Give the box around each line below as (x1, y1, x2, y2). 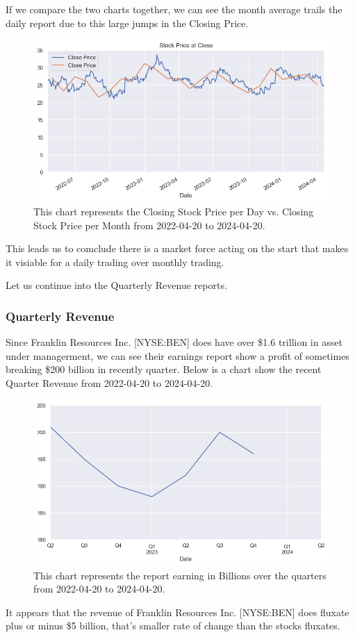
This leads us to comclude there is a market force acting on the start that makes (6, 241, 349, 256)
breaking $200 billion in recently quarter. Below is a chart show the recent (6, 362, 322, 377)
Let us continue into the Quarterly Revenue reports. (6, 278, 227, 292)
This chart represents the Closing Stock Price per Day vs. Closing (33, 204, 314, 219)
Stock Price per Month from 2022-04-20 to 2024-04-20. (33, 217, 265, 232)
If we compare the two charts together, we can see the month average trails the (6, 2, 342, 16)
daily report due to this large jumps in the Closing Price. (6, 15, 249, 30)
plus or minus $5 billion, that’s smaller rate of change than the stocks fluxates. (6, 618, 340, 633)
